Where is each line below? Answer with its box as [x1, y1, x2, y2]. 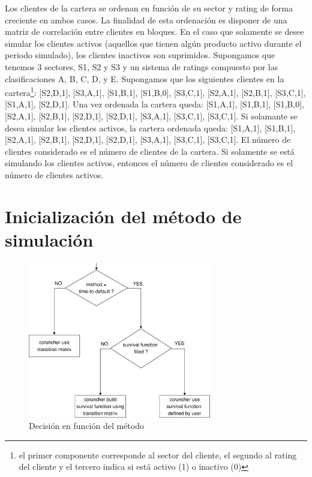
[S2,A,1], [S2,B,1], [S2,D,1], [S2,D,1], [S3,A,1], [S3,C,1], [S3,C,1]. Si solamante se [5, 110, 298, 122]
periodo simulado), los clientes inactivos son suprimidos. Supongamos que [5, 49, 275, 61]
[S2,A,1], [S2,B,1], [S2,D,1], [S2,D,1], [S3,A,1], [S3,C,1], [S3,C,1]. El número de [5, 133, 291, 146]
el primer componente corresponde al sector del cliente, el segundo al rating [19, 448, 297, 461]
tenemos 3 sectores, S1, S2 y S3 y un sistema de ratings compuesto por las [5, 60, 278, 73]
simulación [5, 227, 94, 251]
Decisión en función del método [29, 419, 144, 432]
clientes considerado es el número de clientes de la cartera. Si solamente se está [5, 145, 295, 157]
